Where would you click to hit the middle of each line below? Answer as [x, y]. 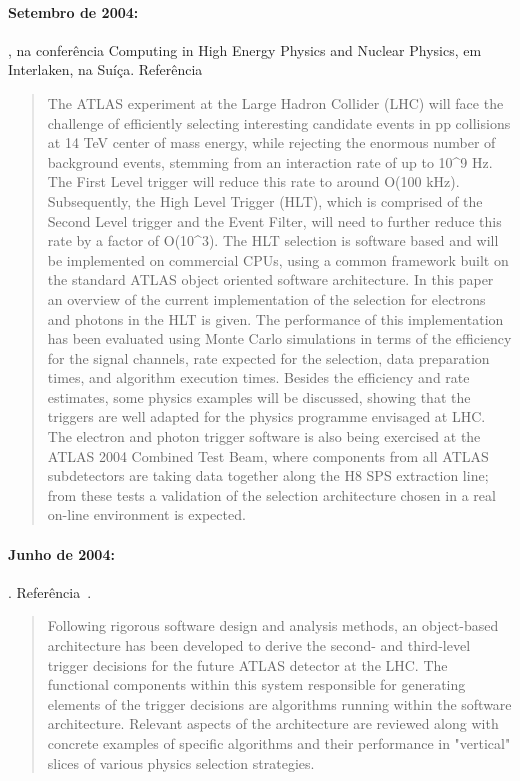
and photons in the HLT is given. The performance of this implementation [275, 318]
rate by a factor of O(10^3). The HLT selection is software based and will [273, 240]
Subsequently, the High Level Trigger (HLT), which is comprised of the [265, 200]
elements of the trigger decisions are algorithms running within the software [279, 703]
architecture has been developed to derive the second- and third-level [259, 645]
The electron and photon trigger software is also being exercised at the [264, 436]
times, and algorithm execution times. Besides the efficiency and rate [258, 377]
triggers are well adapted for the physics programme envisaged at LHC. [266, 416]
